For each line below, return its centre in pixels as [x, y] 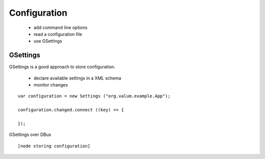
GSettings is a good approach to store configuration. [62, 67]
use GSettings [48, 41]
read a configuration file [58, 34]
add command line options [61, 27]
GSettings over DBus [30, 134]
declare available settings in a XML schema [77, 78]
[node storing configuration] [54, 146]
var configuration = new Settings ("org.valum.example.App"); [94, 96]
